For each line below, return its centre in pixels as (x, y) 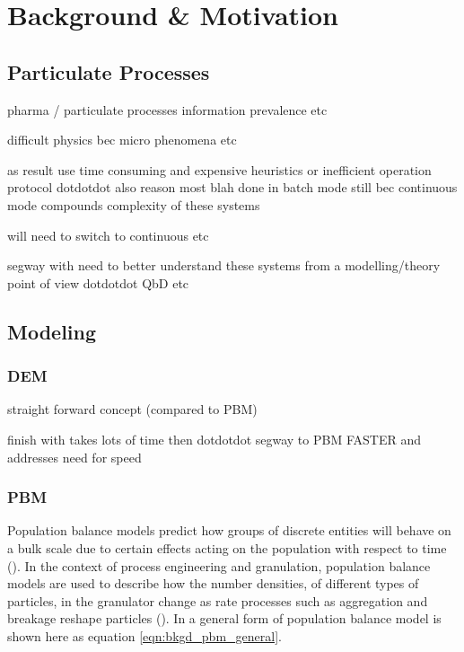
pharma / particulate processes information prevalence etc (167, 109)
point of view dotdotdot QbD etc (98, 282)
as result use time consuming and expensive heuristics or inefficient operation (219, 169)
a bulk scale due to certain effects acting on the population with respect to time (227, 547)
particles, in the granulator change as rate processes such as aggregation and (218, 600)
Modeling (52, 331)
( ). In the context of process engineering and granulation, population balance (219, 565)
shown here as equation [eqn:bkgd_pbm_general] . (144, 635)
